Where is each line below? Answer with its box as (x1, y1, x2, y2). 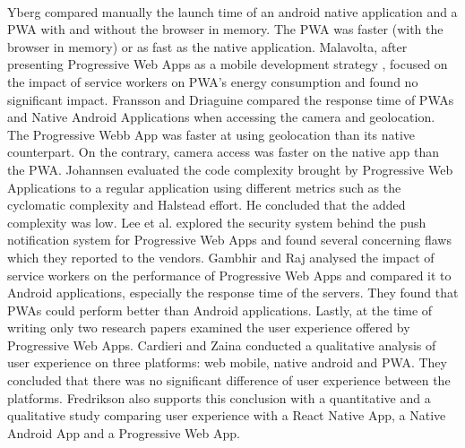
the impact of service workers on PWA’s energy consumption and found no (7, 72, 418, 90)
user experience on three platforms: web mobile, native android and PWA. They (7, 353, 447, 372)
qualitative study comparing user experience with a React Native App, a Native (7, 406, 446, 425)
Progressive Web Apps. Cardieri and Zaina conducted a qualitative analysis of (7, 335, 436, 354)
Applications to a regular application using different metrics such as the (7, 177, 401, 196)
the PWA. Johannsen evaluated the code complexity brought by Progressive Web (7, 159, 453, 178)
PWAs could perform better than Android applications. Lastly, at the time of (7, 300, 433, 319)
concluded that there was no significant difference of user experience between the (7, 371, 451, 390)
